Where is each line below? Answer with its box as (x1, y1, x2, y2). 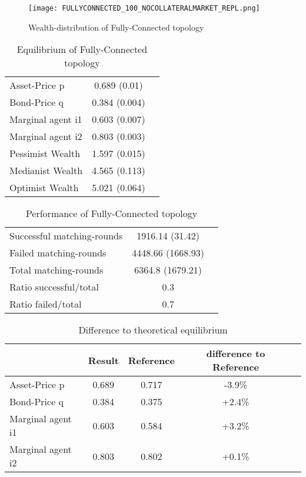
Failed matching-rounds (9, 246, 107, 260)
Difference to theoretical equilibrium (78, 323, 228, 337)
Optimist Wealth (9, 181, 79, 195)
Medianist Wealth (9, 164, 83, 178)
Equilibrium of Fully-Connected (16, 42, 148, 56)
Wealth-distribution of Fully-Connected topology (28, 21, 204, 33)
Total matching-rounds (9, 263, 104, 277)
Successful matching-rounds (9, 229, 123, 243)
